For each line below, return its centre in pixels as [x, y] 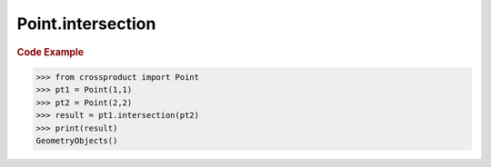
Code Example [50, 52]
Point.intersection [86, 24]
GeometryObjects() [77, 140]
